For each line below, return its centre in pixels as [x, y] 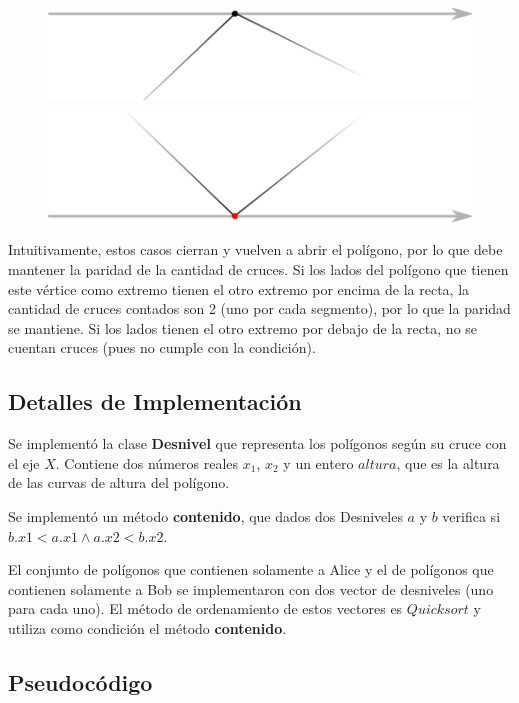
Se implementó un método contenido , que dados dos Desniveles [205, 516]
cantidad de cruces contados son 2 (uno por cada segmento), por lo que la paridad [259, 308]
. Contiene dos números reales [147, 462]
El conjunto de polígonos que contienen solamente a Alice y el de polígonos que [251, 569]
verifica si [471, 516]
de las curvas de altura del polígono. [119, 482]
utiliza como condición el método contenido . [147, 628]
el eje [24, 462]
